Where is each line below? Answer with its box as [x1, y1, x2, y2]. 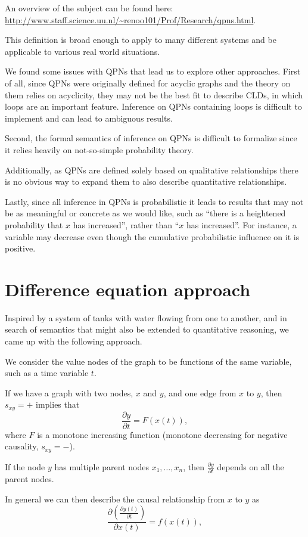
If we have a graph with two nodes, [5, 386, 133, 399]
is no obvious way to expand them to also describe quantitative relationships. [5, 175, 287, 188]
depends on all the [217, 460, 284, 473]
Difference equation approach [5, 277, 251, 301]
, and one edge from [163, 386, 237, 399]
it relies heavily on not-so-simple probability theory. [5, 143, 194, 156]
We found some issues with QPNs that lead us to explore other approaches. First [5, 65, 301, 77]
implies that [36, 398, 80, 411]
